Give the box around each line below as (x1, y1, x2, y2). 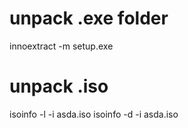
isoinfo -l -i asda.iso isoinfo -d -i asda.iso (9, 108, 179, 120)
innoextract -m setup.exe (9, 40, 114, 52)
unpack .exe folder (9, 7, 169, 30)
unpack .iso (9, 75, 109, 98)
